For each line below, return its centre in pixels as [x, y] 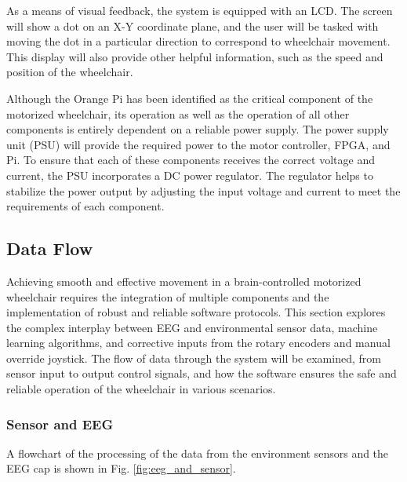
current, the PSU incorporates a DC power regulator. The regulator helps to [190, 175]
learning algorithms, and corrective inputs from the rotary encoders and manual [198, 343]
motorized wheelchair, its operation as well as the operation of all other [178, 113]
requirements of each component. [85, 206]
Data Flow [50, 248]
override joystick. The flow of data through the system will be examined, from [194, 358]
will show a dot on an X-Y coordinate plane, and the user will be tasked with [193, 26]
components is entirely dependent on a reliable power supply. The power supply [198, 129]
